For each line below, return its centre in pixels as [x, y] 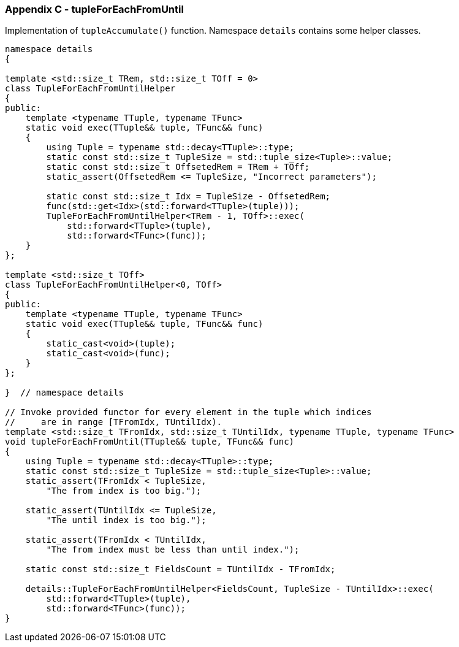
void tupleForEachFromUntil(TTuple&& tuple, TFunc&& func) [150, 442]
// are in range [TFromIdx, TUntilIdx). [114, 422]
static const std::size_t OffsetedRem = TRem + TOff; [178, 167]
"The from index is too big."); [124, 491]
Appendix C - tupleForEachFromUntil [94, 9]
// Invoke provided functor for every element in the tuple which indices [188, 412]
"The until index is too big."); [126, 520]
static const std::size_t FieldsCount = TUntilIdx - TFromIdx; [180, 569]
